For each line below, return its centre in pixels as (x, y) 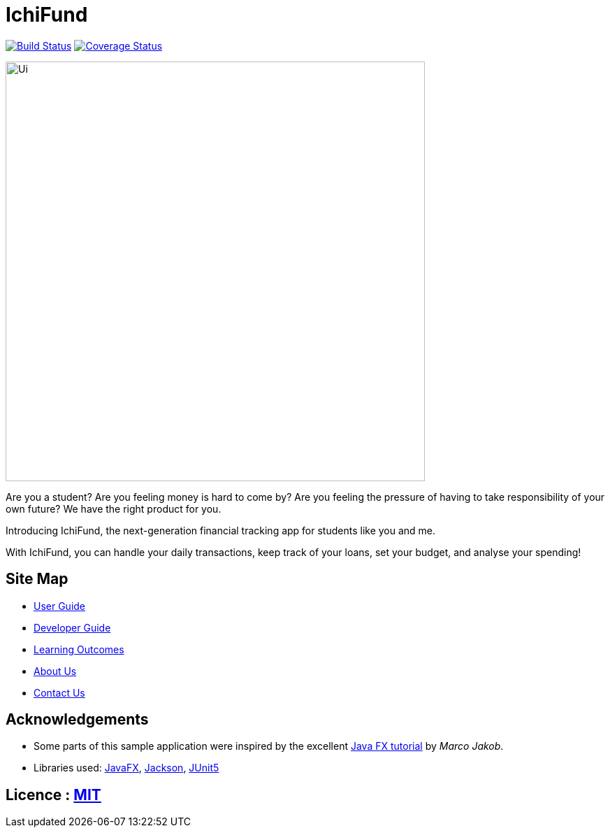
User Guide (60, 606)
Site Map (37, 579)
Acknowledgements (77, 720)
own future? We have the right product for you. (114, 508)
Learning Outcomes (79, 649)
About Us (55, 671)
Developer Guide (72, 627)
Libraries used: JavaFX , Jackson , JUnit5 (126, 768)
